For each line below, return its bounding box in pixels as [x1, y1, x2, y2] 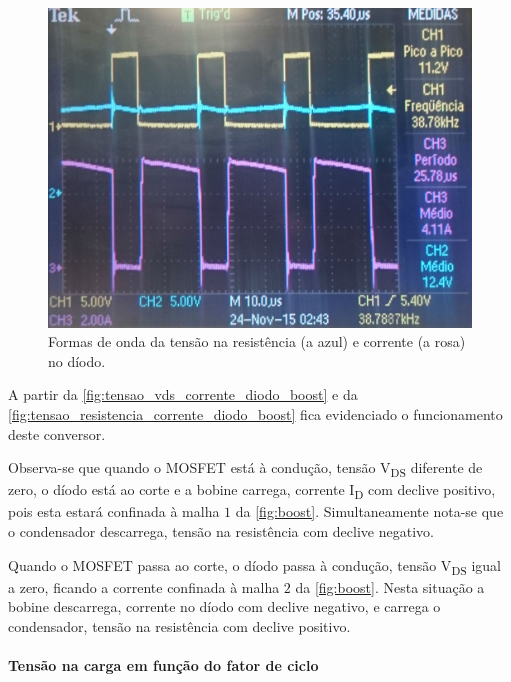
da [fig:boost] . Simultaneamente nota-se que [235, 501, 504, 522]
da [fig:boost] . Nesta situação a [295, 576, 485, 597]
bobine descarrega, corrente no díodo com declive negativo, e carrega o [8, 596, 441, 617]
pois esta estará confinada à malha [8, 501, 220, 522]
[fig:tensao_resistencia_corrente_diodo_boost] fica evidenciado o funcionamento [8, 404, 503, 425]
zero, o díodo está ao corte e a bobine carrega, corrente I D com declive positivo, [8, 479, 496, 503]
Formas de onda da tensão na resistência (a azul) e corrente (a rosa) [48, 331, 466, 352]
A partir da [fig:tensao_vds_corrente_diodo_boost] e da [8, 384, 358, 405]
